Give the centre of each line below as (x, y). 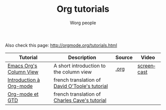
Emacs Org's (22, 66)
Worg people (83, 23)
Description (82, 57)
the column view (73, 72)
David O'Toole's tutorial (81, 86)
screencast (146, 69)
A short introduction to (80, 66)
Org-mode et (23, 94)
